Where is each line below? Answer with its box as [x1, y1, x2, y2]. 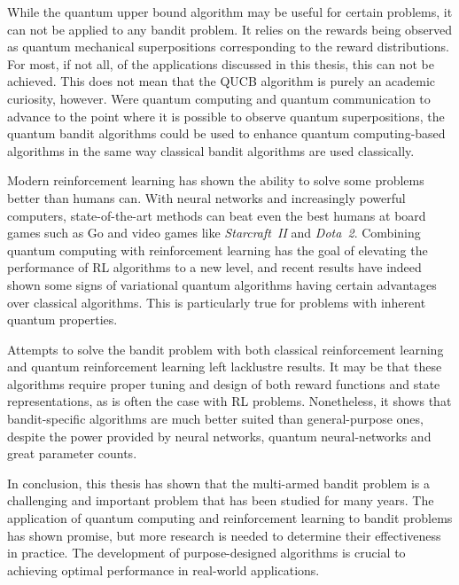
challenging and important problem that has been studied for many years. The [7, 491, 434, 510]
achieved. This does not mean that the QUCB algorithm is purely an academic [7, 72, 436, 90]
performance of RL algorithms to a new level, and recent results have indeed [7, 258, 422, 277]
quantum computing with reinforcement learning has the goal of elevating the [7, 240, 428, 259]
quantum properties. [7, 310, 118, 329]
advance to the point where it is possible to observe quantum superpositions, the [7, 106, 445, 125]
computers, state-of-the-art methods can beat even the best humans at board [7, 206, 426, 224]
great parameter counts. [7, 444, 137, 463]
